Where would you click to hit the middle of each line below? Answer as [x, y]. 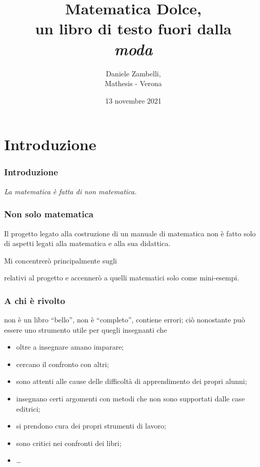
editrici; [28, 408]
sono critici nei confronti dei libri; [69, 443]
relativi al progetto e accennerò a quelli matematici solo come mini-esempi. [122, 278]
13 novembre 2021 [133, 100]
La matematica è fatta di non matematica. [71, 191]
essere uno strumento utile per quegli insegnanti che [86, 329]
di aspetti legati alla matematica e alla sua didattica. [87, 243]
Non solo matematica [49, 214]
